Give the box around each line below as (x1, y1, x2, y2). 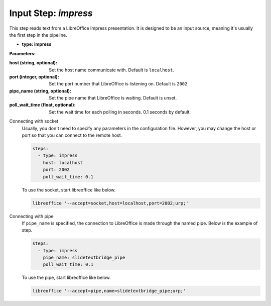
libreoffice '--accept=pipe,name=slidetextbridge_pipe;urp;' (32, 288, 186, 294)
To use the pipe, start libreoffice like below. (22, 274, 111, 281)
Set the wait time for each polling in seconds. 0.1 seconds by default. (49, 109, 191, 115)
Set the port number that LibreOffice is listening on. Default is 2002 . (49, 81, 189, 87)
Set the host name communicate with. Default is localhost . (49, 67, 174, 73)
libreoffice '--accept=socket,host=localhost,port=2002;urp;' (32, 200, 189, 206)
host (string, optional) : (9, 60, 58, 66)
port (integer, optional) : (9, 73, 60, 80)
